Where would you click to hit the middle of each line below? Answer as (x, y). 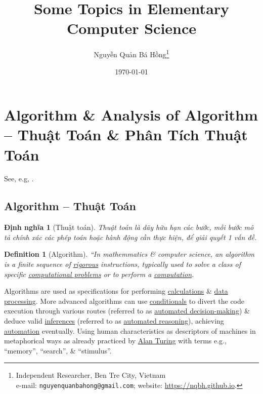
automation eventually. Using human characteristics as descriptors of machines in (130, 330)
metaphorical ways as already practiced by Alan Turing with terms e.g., (115, 341)
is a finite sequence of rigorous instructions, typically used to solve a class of (122, 264)
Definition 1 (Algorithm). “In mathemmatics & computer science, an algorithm (129, 254)
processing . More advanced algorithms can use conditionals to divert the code (124, 301)
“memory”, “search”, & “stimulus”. (58, 350)
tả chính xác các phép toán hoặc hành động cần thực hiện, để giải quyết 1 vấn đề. (130, 237)
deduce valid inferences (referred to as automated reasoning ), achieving (114, 321)
